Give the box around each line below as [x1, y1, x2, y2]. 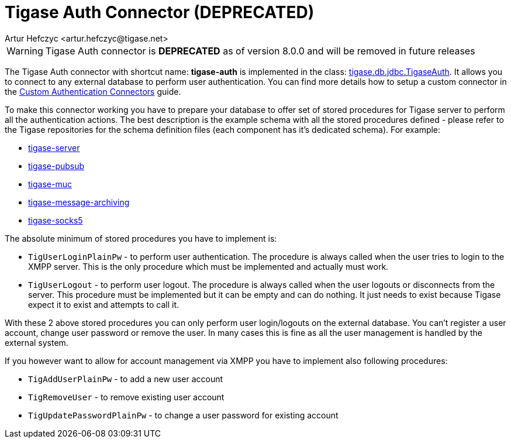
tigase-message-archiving [28, 197, 130, 207]
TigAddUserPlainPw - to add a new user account [28, 373, 223, 384]
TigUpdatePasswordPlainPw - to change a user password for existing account [28, 410, 339, 420]
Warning [6, 44, 43, 57]
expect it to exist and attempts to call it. [28, 299, 179, 310]
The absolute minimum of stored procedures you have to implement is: [5, 233, 277, 243]
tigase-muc [28, 178, 72, 189]
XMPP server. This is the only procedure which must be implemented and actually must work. [28, 261, 389, 272]
